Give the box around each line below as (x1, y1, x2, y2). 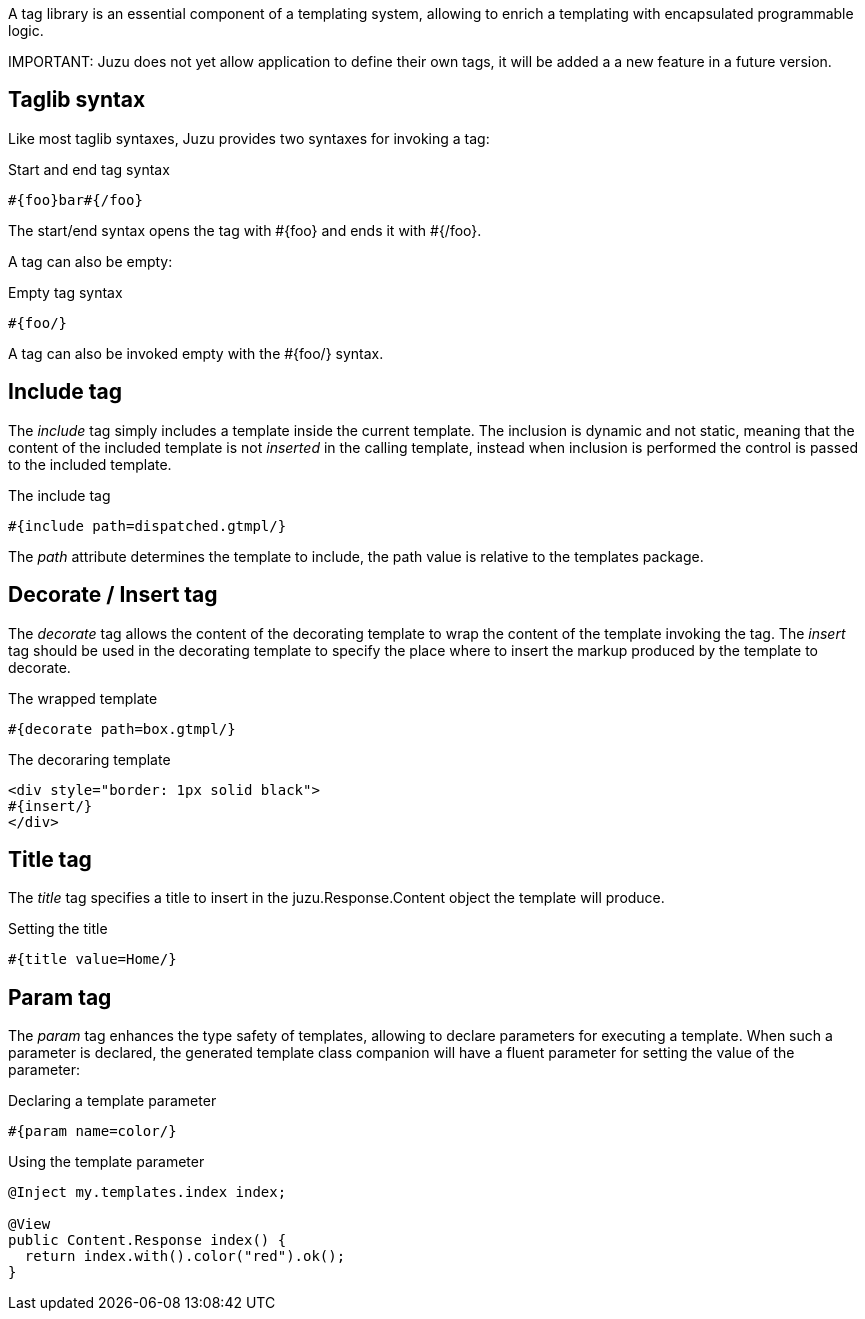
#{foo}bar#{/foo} (8, 191, 143, 208)
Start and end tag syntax (8, 160, 170, 178)
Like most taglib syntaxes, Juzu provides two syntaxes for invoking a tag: (8, 129, 490, 147)
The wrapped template (8, 689, 158, 707)
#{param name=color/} (8, 1123, 177, 1140)
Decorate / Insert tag (8, 582, 218, 608)
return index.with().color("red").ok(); (24, 1248, 346, 1265)
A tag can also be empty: (8, 252, 173, 270)
